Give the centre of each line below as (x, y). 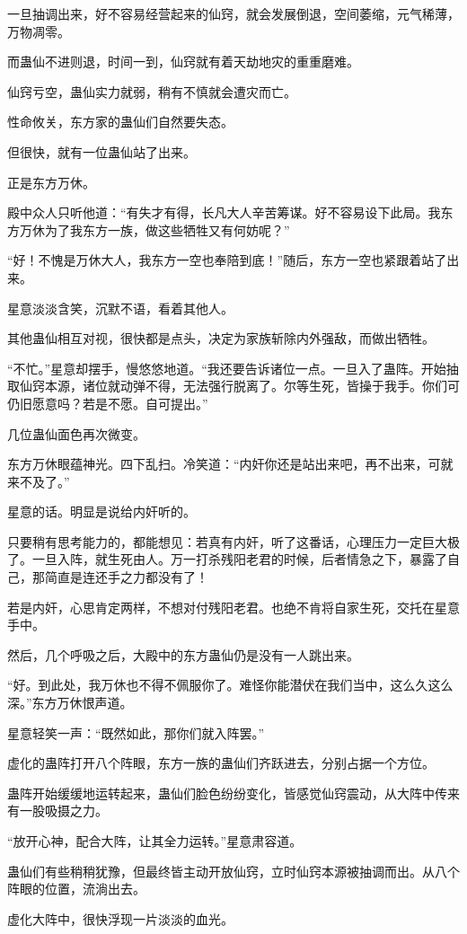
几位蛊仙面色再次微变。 (76, 433)
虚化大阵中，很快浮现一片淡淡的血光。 (120, 918)
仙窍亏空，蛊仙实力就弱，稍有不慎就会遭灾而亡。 (152, 91)
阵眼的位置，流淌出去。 (76, 889)
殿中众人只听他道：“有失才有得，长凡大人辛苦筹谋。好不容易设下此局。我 (224, 212)
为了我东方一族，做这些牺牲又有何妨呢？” (167, 229)
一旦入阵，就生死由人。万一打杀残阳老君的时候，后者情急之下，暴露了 (239, 559)
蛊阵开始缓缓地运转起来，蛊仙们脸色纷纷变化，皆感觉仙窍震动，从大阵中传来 (233, 793)
